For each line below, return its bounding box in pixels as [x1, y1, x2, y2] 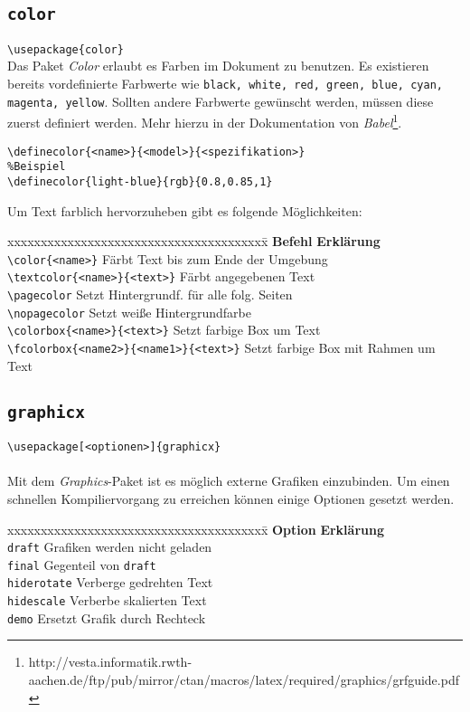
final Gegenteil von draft [7, 555, 156, 574]
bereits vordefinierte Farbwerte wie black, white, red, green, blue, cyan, [7, 74, 443, 93]
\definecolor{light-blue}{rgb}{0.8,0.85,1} [7, 175, 273, 188]
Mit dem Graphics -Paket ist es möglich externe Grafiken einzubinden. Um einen [7, 471, 450, 490]
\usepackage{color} [7, 43, 124, 56]
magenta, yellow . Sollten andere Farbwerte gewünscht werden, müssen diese [7, 91, 434, 110]
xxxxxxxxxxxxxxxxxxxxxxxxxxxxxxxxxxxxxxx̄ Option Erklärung [7, 519, 384, 538]
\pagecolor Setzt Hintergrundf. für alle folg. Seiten [7, 285, 293, 304]
